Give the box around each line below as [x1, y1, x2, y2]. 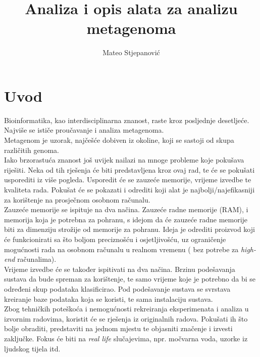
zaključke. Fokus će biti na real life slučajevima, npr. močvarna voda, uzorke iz [4, 333, 248, 343]
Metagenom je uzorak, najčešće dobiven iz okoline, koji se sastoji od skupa [4, 135, 234, 145]
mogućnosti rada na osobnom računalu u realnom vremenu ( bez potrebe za [4, 244, 239, 254]
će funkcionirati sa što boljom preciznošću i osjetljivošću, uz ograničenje [4, 233, 226, 244]
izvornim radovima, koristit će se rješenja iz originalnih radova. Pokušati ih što [4, 313, 248, 324]
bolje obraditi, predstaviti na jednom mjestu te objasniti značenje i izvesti [4, 323, 233, 334]
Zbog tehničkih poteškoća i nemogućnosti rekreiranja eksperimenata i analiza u [4, 303, 249, 314]
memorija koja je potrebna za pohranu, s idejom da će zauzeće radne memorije [4, 214, 248, 224]
